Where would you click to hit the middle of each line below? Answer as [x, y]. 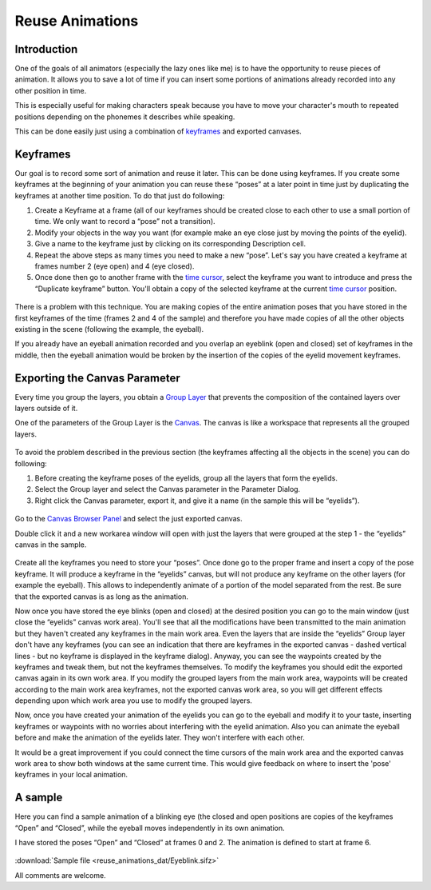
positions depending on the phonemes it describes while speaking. [125, 117]
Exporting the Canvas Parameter [97, 378]
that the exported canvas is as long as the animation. [102, 597]
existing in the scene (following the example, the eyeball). [109, 329]
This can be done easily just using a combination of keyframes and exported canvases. [158, 131]
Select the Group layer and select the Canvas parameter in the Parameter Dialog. [168, 489]
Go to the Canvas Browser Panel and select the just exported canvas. [129, 519]
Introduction [46, 49]
